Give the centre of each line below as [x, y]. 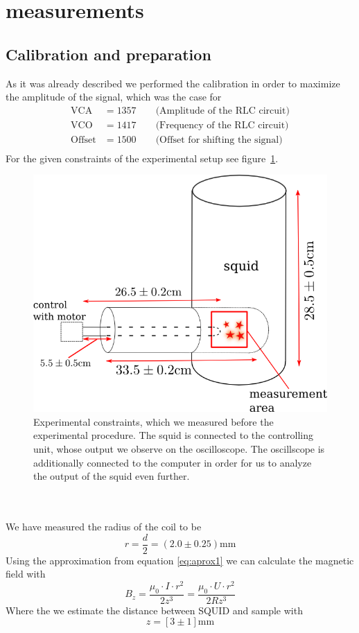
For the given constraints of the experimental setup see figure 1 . [142, 158]
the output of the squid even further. [112, 476]
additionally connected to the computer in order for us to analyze [173, 462]
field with [26, 574]
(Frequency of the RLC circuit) [222, 125]
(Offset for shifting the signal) [219, 140]
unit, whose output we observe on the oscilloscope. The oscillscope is [179, 449]
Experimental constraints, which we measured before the [154, 421]
